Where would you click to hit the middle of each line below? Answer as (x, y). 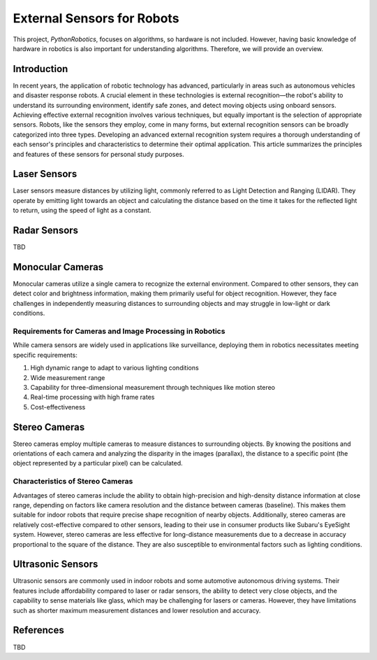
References (38, 630)
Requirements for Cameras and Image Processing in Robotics (119, 331)
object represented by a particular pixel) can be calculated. (98, 463)
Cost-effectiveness (58, 407)
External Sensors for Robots (96, 18)
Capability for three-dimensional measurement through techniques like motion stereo (153, 387)
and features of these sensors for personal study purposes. (98, 154)
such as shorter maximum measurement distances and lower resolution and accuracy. (137, 610)
